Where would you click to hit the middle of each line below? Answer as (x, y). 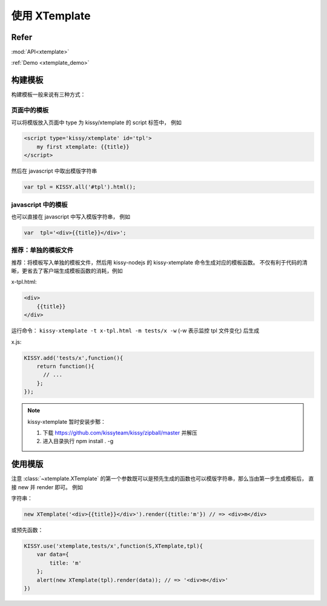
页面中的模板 (30, 110)
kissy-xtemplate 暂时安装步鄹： (67, 421)
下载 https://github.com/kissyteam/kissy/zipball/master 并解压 (120, 432)
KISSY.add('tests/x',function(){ (74, 358)
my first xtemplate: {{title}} (83, 147)
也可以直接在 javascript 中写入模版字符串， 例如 (71, 216)
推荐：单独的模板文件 (42, 250)
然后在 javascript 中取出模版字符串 (54, 171)
